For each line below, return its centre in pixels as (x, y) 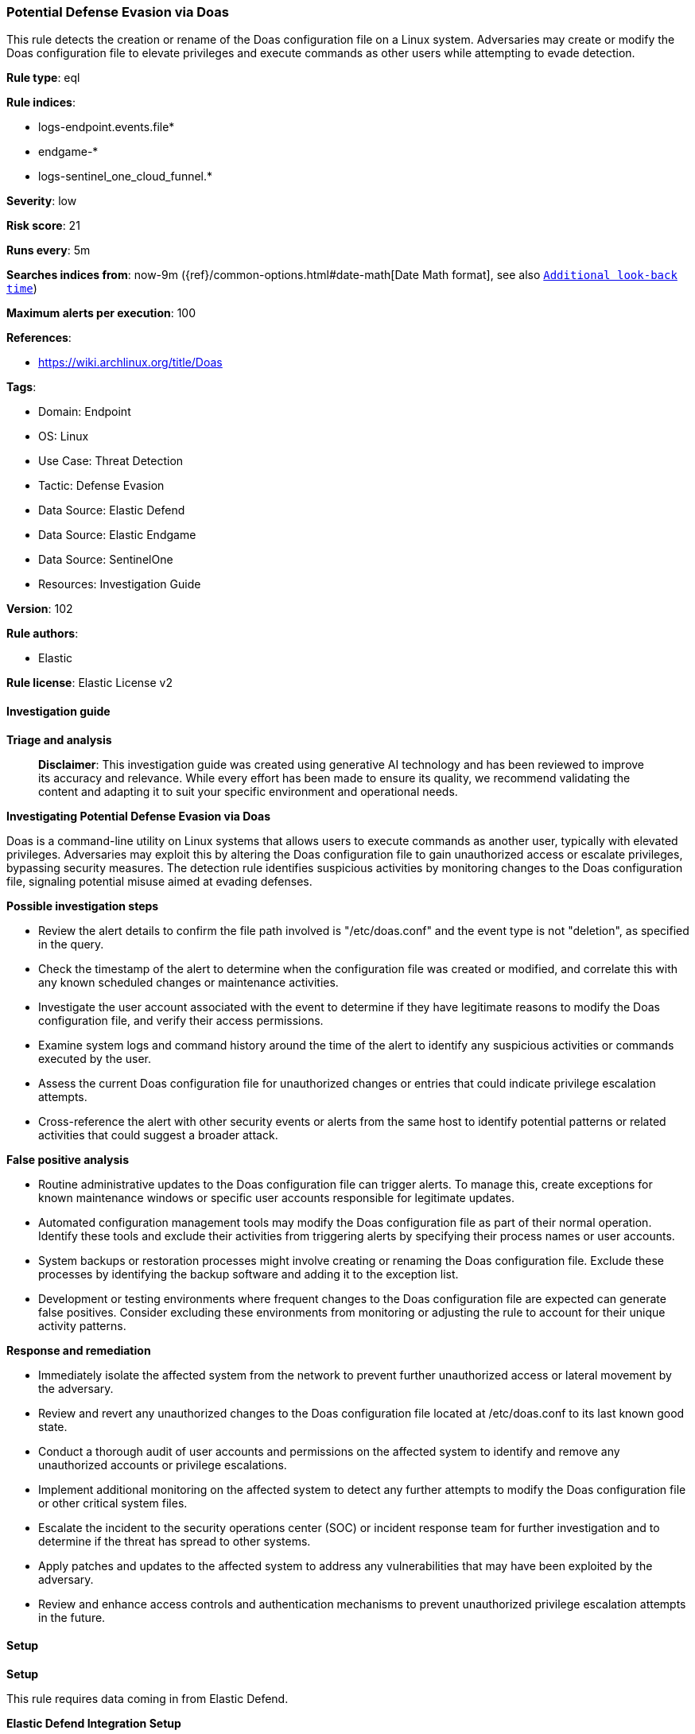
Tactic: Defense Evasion (101, 486)
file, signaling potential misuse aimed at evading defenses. (159, 881)
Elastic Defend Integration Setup (94, 1723)
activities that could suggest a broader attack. (158, 1135)
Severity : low (42, 201)
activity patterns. (82, 1325)
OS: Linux (64, 436)
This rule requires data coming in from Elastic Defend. (148, 1698)
